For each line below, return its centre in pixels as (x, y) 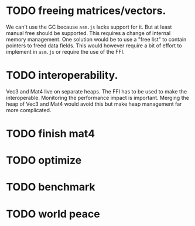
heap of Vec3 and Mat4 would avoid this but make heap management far (94, 104)
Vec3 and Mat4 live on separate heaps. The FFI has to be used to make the (97, 91)
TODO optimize (44, 160)
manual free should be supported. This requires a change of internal (88, 33)
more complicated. (29, 110)
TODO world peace (53, 214)
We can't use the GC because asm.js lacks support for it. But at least (89, 27)
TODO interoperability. (62, 76)
